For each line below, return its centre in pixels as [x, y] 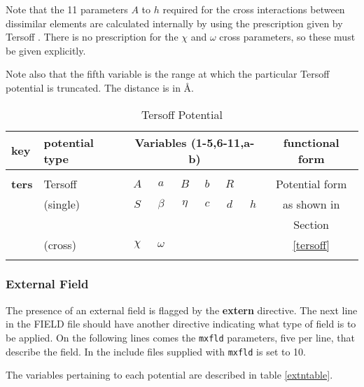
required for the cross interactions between [254, 9]
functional [311, 142]
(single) [62, 204]
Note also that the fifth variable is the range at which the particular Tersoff [168, 74]
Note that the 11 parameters [67, 9]
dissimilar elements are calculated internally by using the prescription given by [174, 23]
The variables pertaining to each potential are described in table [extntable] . [169, 375]
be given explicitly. [46, 50]
